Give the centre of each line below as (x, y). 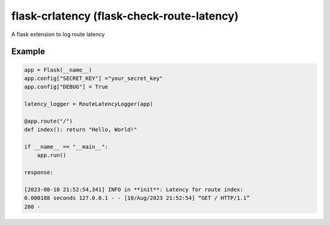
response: (39, 172)
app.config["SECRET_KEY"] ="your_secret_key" (94, 78)
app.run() (52, 155)
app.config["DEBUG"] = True (66, 87)
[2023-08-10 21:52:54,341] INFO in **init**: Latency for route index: (134, 190)
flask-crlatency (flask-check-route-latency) (125, 16)
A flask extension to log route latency (58, 34)
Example (28, 52)
